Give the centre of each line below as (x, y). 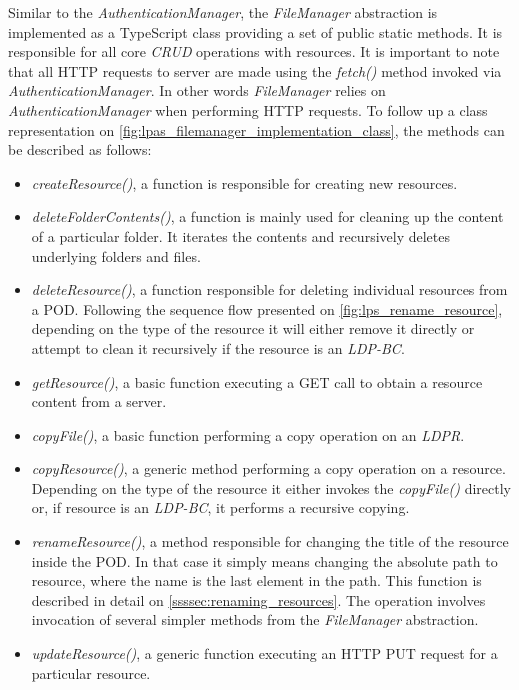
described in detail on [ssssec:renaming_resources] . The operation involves (258, 599)
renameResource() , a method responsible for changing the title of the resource (270, 541)
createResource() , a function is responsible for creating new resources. (244, 182)
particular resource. (91, 672)
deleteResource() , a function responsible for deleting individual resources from (269, 289)
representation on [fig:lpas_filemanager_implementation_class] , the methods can (256, 129)
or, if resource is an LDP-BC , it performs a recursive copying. (220, 507)
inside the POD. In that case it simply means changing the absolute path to (264, 560)
